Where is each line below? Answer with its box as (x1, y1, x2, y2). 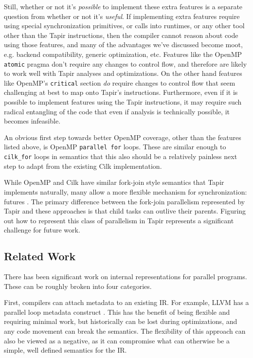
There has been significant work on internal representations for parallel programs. (4, 271, 247, 282)
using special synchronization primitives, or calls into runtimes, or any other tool (4, 20, 245, 31)
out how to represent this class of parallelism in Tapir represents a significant (4, 215, 234, 225)
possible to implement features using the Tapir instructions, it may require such (4, 97, 242, 107)
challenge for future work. (4, 225, 80, 235)
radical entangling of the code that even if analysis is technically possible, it (4, 106, 230, 116)
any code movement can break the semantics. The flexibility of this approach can (4, 326, 246, 336)
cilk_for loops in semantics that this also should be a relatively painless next (4, 151, 237, 161)
